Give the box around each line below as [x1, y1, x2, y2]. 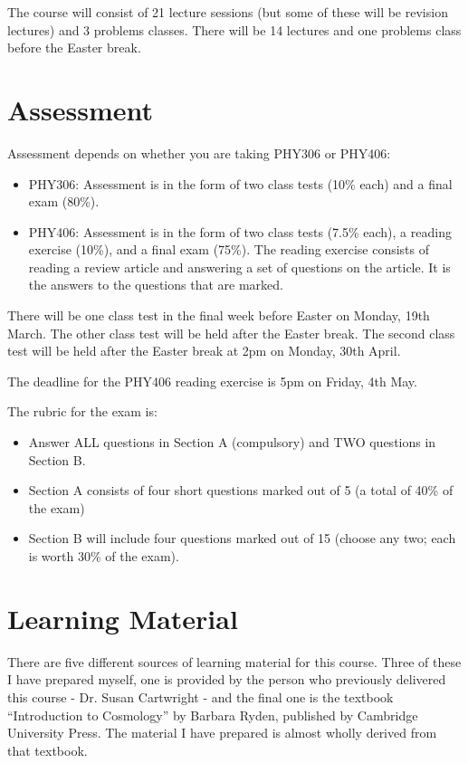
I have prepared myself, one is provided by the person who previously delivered [7, 670, 446, 689]
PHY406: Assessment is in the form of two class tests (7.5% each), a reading [28, 222, 452, 241]
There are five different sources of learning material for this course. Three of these [7, 652, 462, 671]
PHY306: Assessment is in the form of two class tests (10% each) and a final [28, 174, 453, 193]
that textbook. [7, 740, 88, 759]
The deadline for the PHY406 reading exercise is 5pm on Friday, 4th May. [7, 371, 417, 390]
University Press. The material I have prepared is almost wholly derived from [7, 723, 437, 742]
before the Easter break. [7, 38, 141, 57]
